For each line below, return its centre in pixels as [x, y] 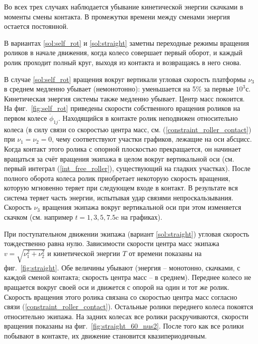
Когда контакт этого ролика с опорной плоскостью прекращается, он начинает [123, 148]
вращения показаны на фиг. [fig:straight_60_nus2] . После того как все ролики [124, 326]
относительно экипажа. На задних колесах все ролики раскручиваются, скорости [126, 316]
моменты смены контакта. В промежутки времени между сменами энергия [117, 16]
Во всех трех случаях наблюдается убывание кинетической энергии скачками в [124, 6]
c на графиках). [139, 217]
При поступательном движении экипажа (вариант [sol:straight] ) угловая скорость [127, 233]
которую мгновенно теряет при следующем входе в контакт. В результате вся [121, 188]
